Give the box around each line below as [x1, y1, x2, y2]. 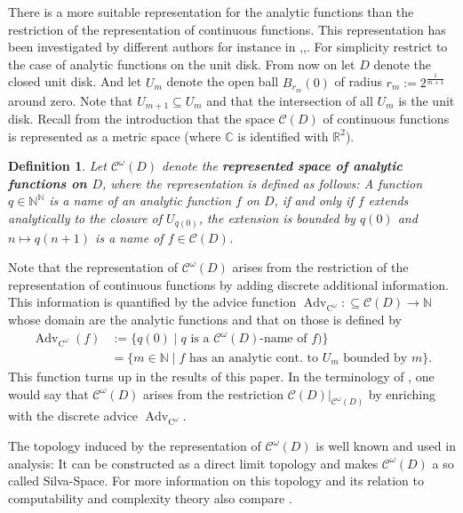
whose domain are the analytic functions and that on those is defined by [8, 310, 402, 329]
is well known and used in [315, 437, 456, 455]
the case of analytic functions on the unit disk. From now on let [8, 54, 355, 73]
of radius [334, 72, 382, 91]
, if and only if [274, 191, 354, 210]
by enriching [368, 384, 435, 403]
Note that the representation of [8, 258, 179, 277]
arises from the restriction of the [232, 258, 409, 277]
